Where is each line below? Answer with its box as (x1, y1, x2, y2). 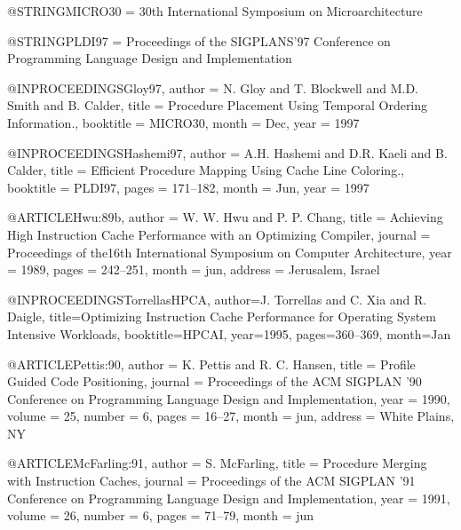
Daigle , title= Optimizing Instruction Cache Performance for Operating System (7, 307, 436, 326)
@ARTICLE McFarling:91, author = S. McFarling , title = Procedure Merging (7, 454, 427, 472)
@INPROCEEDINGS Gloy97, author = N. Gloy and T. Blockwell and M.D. (7, 78, 418, 97)
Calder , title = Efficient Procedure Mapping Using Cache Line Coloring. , (7, 161, 404, 179)
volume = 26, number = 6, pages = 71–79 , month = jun (7, 506, 314, 525)
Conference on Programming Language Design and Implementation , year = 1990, (7, 389, 450, 407)
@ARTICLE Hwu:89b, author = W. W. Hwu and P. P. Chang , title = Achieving (7, 208, 443, 226)
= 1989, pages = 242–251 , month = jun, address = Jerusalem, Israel (7, 260, 380, 279)
